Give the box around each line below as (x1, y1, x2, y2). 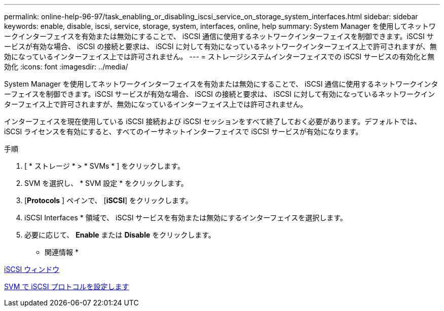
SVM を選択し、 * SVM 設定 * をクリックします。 (24, 179, 188, 187)
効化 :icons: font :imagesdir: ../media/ (4, 62, 128, 71)
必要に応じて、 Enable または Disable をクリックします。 (24, 230, 215, 239)
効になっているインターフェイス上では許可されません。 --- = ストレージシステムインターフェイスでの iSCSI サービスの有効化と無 (4, 52, 435, 61)
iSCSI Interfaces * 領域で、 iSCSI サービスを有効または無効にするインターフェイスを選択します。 (24, 213, 347, 222)
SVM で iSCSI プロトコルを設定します (4, 282, 129, 291)
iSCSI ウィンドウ (4, 265, 60, 274)
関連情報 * (45, 248, 79, 256)
